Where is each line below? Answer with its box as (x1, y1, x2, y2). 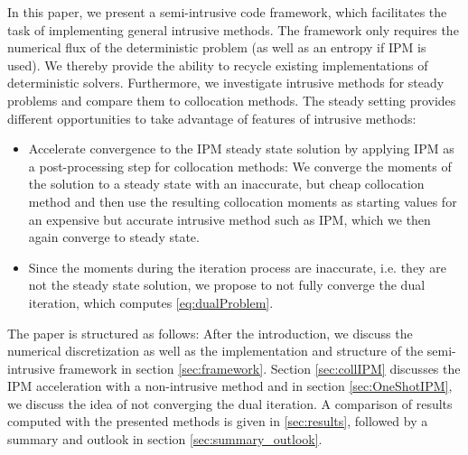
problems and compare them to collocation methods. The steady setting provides (7, 90, 456, 109)
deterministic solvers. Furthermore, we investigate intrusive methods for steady (7, 73, 445, 92)
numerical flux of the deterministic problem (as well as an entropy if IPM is (7, 38, 426, 57)
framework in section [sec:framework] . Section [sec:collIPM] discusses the (59, 358, 461, 377)
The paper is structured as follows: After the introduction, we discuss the (7, 323, 413, 342)
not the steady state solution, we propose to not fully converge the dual (28, 275, 426, 294)
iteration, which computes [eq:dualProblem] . (28, 292, 274, 311)
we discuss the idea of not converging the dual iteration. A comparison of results (7, 394, 453, 413)
